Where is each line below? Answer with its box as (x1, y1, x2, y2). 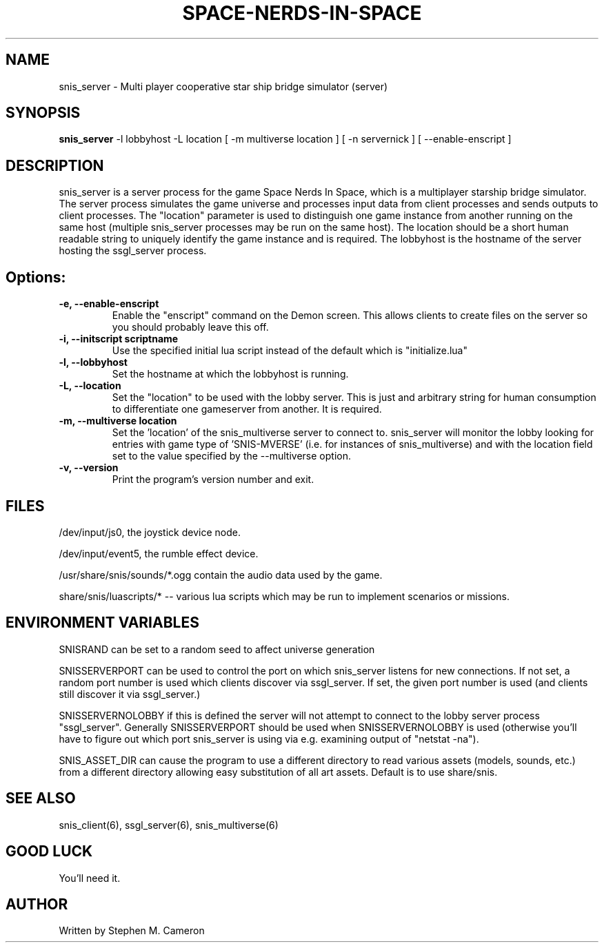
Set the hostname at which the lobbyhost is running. (112, 368, 349, 380)
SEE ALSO (6, 790, 76, 807)
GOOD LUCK (6, 843, 93, 861)
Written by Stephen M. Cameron (59, 925, 205, 937)
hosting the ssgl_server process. (59, 245, 207, 257)
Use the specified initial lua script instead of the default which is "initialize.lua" (112, 344, 467, 357)
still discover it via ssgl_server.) (59, 688, 201, 700)
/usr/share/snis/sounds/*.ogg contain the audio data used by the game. (59, 568, 383, 581)
